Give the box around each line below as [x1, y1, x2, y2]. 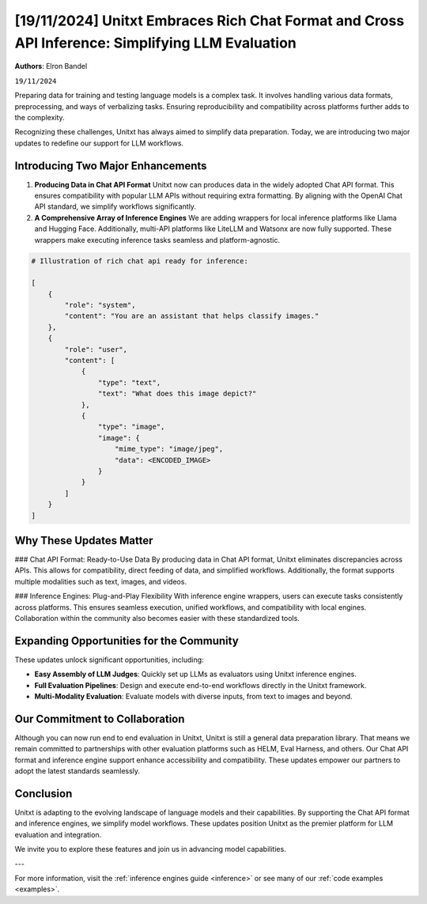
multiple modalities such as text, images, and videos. [14, 577, 187, 586]
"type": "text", [97, 378, 161, 387]
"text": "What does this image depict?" [97, 389, 257, 399]
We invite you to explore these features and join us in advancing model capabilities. [14, 845, 286, 854]
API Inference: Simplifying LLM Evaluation [14, 34, 297, 51]
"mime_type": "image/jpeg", [115, 444, 224, 454]
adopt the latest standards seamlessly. [14, 766, 141, 776]
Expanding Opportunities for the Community [14, 634, 239, 648]
